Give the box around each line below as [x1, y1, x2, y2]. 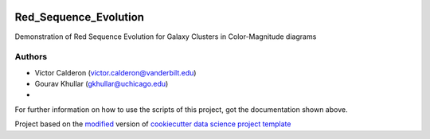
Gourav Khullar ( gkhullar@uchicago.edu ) [34, 79, 169, 89]
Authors [14, 52, 48, 63]
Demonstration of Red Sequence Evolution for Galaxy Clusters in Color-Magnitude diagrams [14, 32, 317, 41]
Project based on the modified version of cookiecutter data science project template [14, 119, 291, 129]
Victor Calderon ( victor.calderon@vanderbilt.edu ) [34, 68, 197, 77]
